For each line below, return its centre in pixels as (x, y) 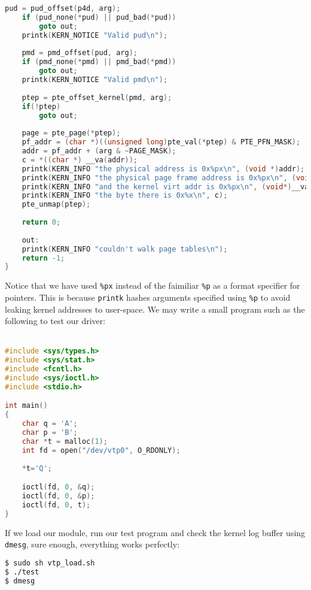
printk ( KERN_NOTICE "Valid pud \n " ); (95, 35)
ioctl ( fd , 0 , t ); (56, 505)
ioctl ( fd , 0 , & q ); (58, 487)
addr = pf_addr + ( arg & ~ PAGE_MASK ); (99, 151)
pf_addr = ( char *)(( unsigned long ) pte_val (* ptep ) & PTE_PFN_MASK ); (161, 142)
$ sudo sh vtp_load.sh (50, 563)
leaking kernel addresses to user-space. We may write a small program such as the (155, 309)
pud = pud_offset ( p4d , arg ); (63, 8)
